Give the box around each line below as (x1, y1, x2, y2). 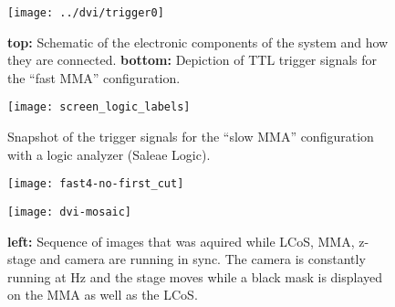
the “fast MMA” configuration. (7, 68, 181, 87)
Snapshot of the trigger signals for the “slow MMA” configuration (7, 127, 374, 146)
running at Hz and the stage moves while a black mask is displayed (7, 267, 383, 286)
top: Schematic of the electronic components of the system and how (7, 32, 389, 51)
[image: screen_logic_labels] (7, 101, 191, 114)
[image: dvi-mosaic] (7, 205, 132, 218)
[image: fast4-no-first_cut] (7, 177, 184, 191)
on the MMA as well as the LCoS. (7, 285, 198, 304)
